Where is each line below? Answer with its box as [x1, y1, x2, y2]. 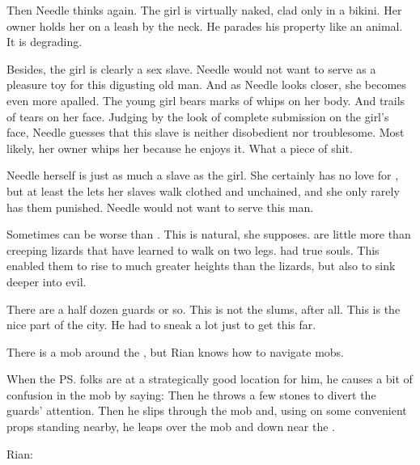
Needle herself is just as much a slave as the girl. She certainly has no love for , [6, 167, 399, 184]
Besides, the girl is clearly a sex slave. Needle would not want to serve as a [6, 60, 376, 77]
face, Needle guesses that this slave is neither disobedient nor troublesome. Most [6, 124, 405, 141]
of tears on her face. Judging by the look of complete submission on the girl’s [6, 108, 389, 125]
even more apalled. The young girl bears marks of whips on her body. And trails [6, 91, 405, 108]
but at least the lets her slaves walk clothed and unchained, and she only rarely [6, 182, 400, 199]
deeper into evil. [6, 273, 87, 290]
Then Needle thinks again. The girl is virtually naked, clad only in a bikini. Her [6, 2, 402, 18]
